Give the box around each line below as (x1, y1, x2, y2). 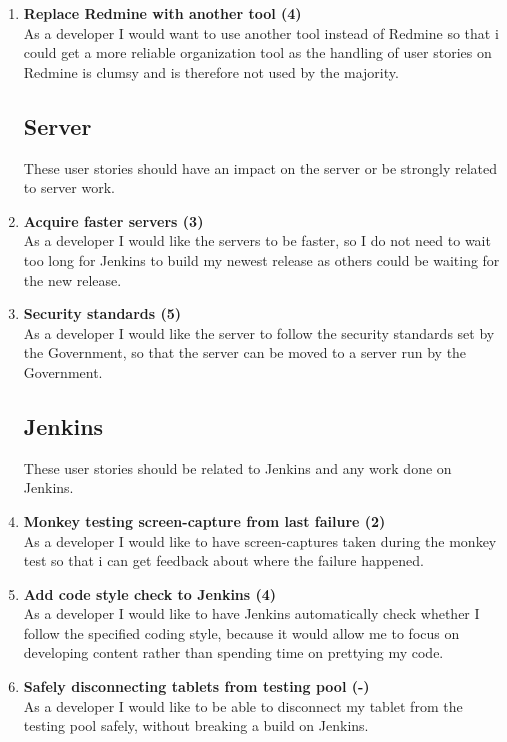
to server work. (23, 177, 115, 198)
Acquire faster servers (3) (23, 210, 204, 231)
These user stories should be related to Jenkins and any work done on (23, 457, 452, 478)
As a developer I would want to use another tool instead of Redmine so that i (23, 22, 499, 43)
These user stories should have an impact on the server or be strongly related (23, 157, 498, 178)
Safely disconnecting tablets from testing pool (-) (23, 676, 370, 697)
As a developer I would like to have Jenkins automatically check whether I (23, 603, 480, 624)
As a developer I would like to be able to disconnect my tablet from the (23, 695, 463, 716)
